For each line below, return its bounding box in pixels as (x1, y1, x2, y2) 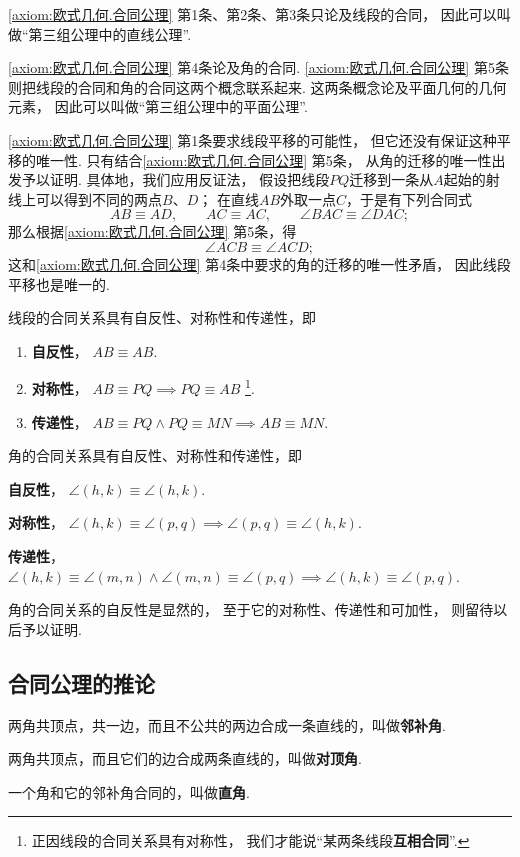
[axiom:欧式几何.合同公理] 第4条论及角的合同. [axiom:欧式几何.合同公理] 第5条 (8, 57, 509, 78)
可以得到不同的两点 (35, 188, 162, 209)
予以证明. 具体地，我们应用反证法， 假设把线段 (21, 169, 330, 190)
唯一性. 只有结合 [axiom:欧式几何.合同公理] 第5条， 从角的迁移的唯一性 (35, 149, 492, 170)
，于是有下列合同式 (346, 188, 473, 209)
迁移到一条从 (349, 169, 434, 190)
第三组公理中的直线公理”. (28, 23, 192, 44)
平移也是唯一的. (8, 273, 110, 294)
